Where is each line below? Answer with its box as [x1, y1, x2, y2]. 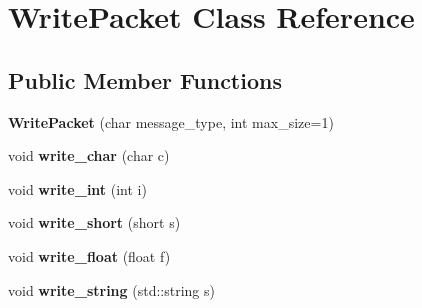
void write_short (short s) [8, 212, 181, 233]
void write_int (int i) [8, 178, 147, 199]
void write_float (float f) [8, 245, 171, 266]
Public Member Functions [8, 64, 282, 95]
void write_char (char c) [8, 145, 170, 166]
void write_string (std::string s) [8, 279, 215, 300]
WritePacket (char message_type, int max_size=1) [8, 111, 334, 132]
